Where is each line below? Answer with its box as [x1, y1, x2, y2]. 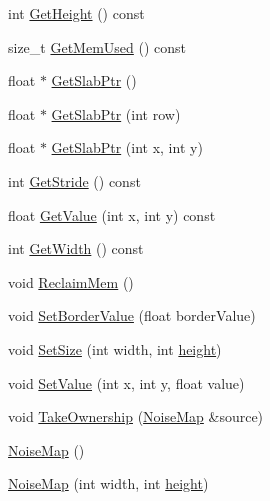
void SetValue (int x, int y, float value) [8, 372, 245, 393]
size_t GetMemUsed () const [8, 36, 187, 57]
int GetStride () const [8, 170, 141, 191]
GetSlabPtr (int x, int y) [51, 137, 203, 158]
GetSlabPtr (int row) [51, 103, 181, 124]
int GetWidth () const [8, 238, 144, 259]
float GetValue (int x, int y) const [8, 204, 216, 225]
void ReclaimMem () [8, 271, 134, 292]
